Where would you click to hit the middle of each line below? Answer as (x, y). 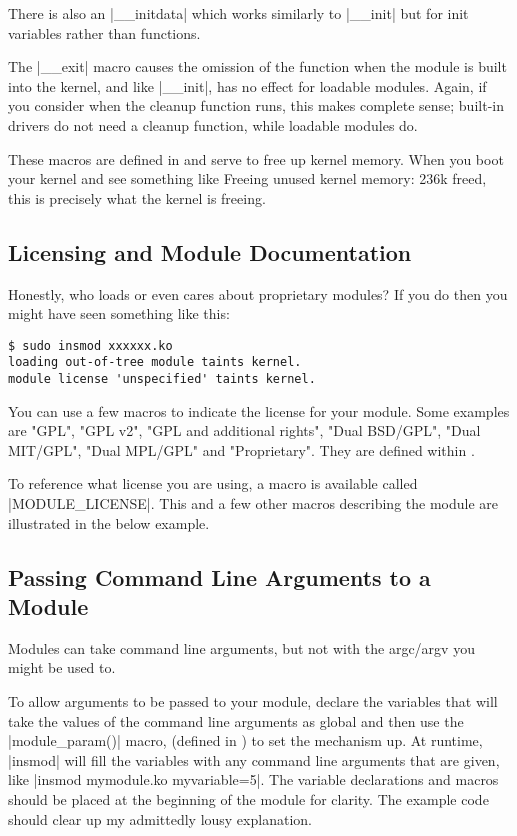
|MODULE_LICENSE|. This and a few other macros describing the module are (253, 503)
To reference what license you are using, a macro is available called (213, 483)
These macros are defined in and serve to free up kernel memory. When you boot (256, 158)
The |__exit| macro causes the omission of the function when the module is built (257, 66)
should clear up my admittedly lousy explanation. (160, 818)
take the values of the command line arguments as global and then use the (236, 720)
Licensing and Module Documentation (210, 251)
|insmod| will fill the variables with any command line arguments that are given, (254, 759)
